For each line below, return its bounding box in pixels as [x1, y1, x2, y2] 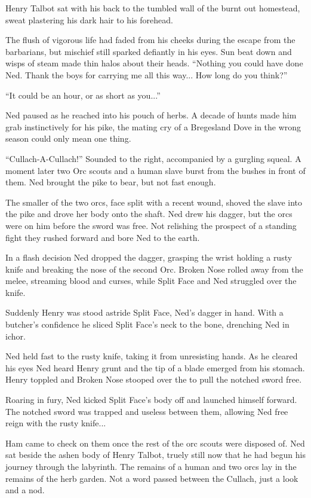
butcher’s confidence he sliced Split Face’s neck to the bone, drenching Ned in [5, 318, 290, 331]
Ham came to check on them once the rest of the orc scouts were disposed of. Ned [5, 436, 305, 449]
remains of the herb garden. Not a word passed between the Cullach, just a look [5, 472, 298, 484]
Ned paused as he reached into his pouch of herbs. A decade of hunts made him [5, 109, 297, 121]
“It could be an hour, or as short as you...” [5, 88, 161, 101]
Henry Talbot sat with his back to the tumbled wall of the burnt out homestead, [5, 2, 300, 14]
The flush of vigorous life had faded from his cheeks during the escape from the [5, 33, 295, 46]
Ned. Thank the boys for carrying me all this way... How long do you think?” [5, 68, 288, 81]
